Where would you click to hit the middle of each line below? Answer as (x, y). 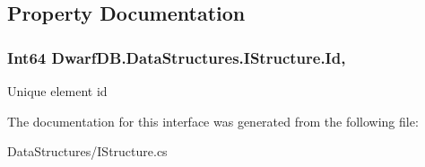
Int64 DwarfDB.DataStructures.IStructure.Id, (177, 57)
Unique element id (57, 91)
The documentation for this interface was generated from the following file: (213, 121)
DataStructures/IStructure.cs (87, 151)
